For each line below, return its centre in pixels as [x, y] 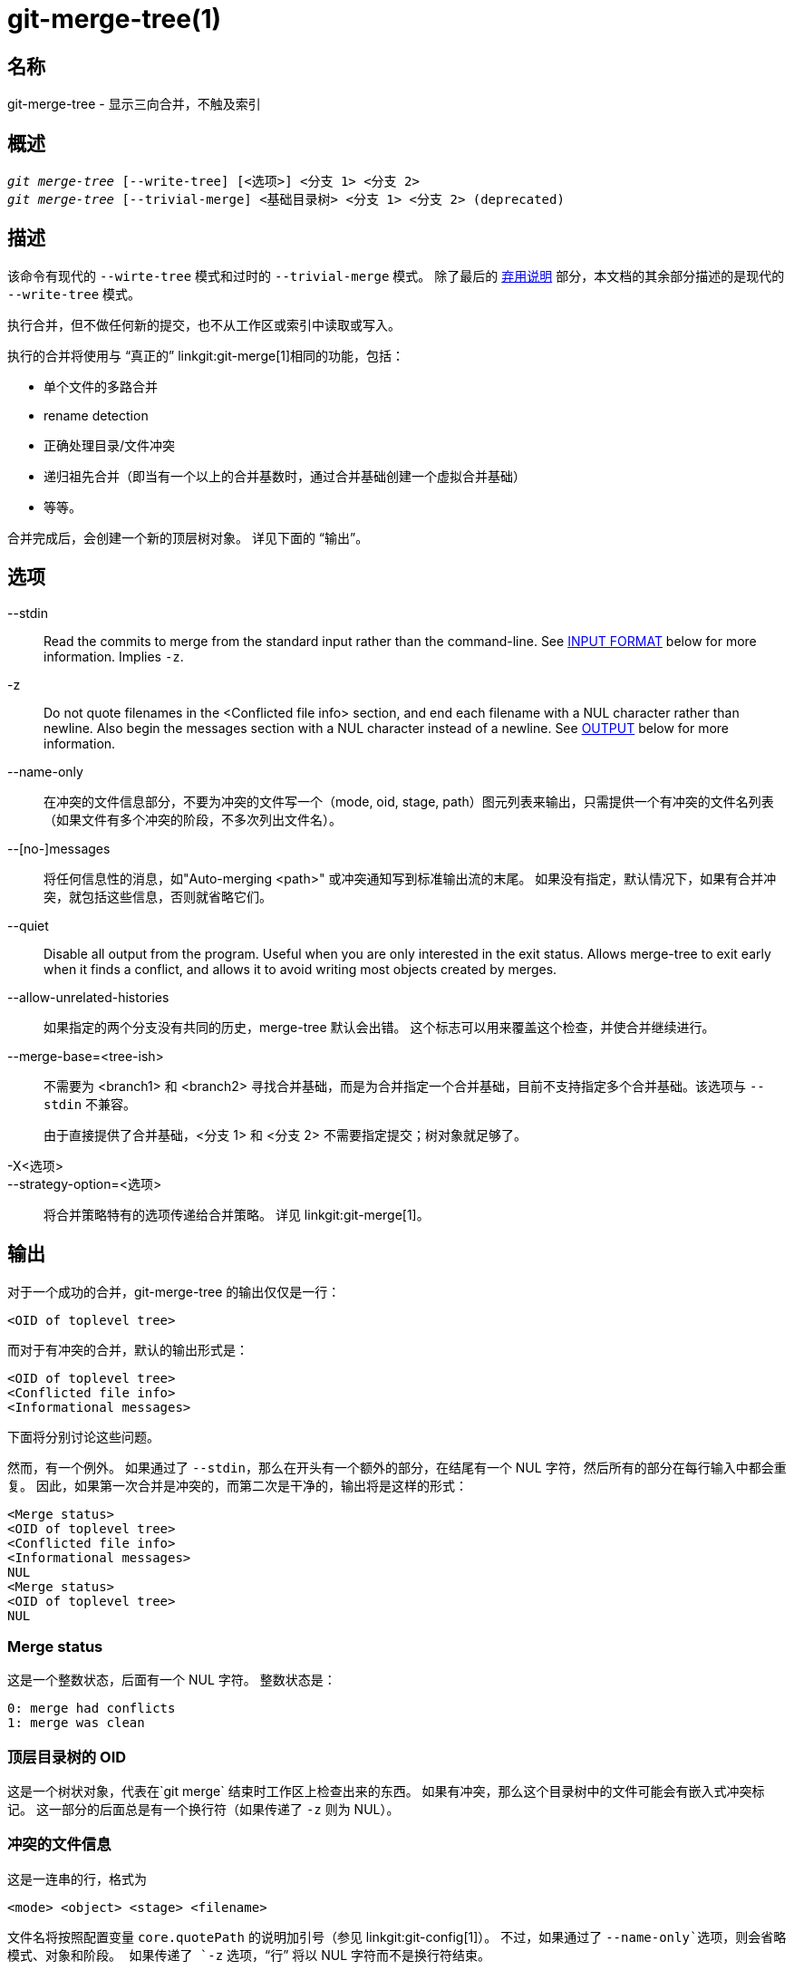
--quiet [28, 925]
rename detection [96, 415]
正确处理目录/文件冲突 [110, 445]
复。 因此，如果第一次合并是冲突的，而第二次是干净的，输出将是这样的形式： [237, 1485]
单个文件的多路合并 [101, 386]
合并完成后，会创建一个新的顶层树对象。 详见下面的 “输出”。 [188, 537]
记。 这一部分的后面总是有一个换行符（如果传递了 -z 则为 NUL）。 [203, 1810]
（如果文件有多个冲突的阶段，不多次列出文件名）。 [193, 819]
